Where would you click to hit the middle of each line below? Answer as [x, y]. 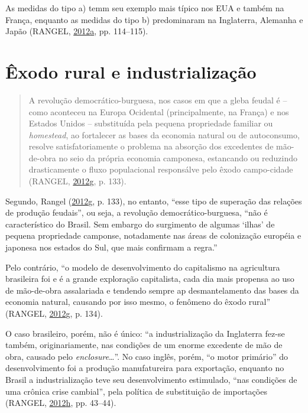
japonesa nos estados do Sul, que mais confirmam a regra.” [111, 247]
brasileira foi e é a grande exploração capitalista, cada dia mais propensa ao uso [150, 279]
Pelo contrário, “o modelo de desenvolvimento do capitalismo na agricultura [143, 267]
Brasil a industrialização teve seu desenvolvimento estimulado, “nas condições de [151, 379]
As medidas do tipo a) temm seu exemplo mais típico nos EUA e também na [145, 8]
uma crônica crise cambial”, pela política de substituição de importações [136, 391]
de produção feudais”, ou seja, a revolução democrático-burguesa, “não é [137, 212]
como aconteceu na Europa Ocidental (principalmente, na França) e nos [159, 111]
